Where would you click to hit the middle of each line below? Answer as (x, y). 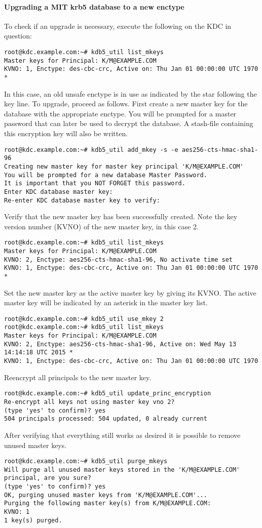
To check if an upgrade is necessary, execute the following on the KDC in (118, 26)
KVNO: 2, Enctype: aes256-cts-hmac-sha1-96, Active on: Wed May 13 (120, 344)
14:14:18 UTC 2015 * (39, 353)
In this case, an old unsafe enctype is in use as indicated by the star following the (130, 93)
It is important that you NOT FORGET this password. (95, 184)
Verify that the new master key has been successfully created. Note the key (121, 216)
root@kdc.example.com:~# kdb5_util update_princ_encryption (108, 394)
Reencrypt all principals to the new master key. (78, 377)
